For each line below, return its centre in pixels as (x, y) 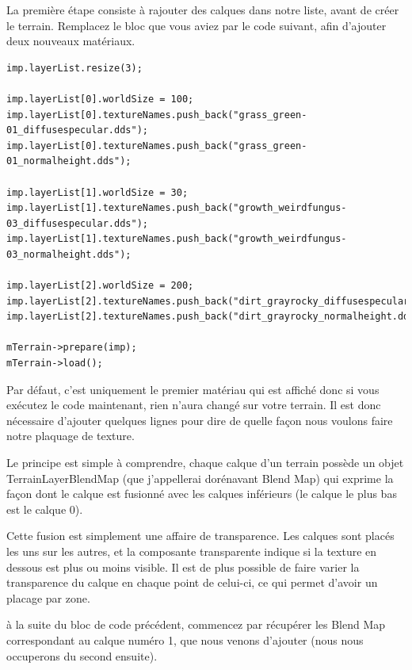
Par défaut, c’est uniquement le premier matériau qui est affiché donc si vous (193, 389)
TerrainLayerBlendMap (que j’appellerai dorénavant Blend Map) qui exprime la (200, 478)
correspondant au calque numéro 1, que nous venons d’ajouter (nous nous (185, 639)
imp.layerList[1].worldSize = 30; (97, 192)
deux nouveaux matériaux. (71, 41)
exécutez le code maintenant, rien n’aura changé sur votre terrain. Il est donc (194, 405)
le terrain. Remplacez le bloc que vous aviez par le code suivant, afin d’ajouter (196, 25)
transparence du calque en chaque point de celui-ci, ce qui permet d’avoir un (192, 582)
